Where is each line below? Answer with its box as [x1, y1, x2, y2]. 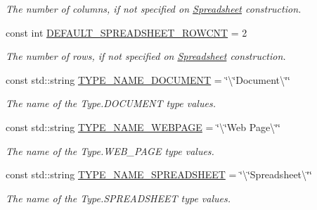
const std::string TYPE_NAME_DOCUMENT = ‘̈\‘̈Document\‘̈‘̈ [6, 72, 290, 87]
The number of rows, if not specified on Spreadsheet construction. [6, 49, 286, 63]
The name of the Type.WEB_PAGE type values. [6, 143, 214, 158]
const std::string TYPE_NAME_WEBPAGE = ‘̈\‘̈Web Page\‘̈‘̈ [6, 119, 280, 134]
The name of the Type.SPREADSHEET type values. [6, 190, 231, 205]
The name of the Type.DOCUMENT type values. [6, 96, 216, 111]
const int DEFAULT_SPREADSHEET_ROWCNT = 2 [6, 25, 247, 39]
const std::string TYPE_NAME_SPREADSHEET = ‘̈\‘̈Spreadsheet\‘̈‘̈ [6, 167, 312, 182]
